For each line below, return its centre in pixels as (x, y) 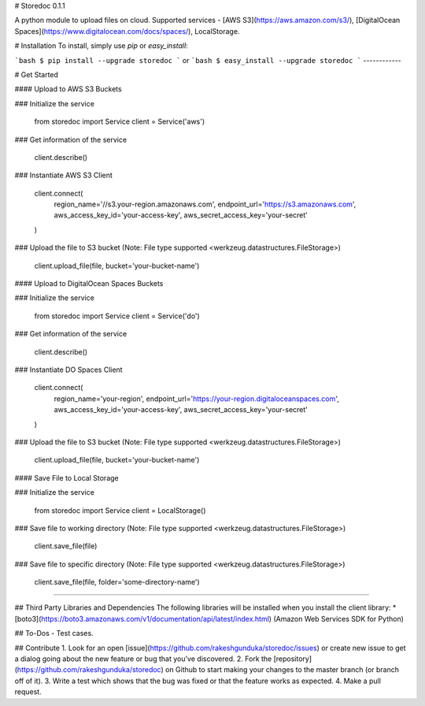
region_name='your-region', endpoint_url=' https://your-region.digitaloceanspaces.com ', (197, 399)
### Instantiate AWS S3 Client (64, 175)
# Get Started (37, 74)
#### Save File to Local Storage (67, 477)
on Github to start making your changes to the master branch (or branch (283, 670)
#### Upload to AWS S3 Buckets (68, 89)
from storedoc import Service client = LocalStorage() (120, 510)
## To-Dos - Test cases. (54, 634)
